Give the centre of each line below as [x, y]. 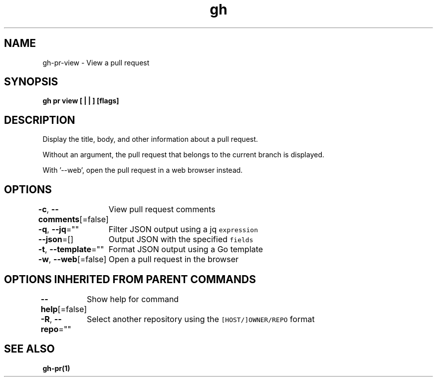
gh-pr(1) [56, 368]
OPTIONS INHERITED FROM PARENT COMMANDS [130, 279]
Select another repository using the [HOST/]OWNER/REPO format [201, 319]
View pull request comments [162, 209]
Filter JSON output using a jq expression [183, 229]
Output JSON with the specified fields [181, 239]
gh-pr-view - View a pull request [96, 62]
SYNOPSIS [31, 82]
